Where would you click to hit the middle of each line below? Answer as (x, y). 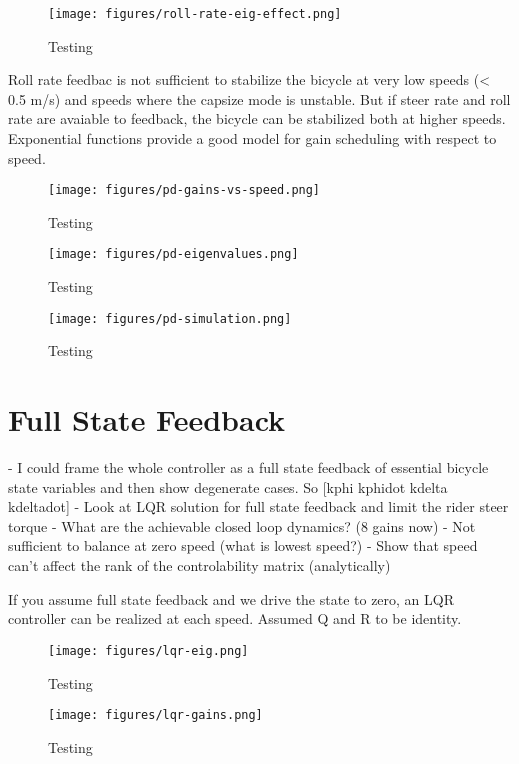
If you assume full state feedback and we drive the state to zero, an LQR (231, 598)
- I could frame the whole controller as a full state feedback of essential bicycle (248, 467)
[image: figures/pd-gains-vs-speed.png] (184, 190)
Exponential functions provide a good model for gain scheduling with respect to (252, 138)
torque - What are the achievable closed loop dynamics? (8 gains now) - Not (242, 525)
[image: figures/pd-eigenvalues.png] (173, 254)
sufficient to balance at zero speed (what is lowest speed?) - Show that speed (243, 545)
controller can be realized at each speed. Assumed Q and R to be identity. (235, 618)
